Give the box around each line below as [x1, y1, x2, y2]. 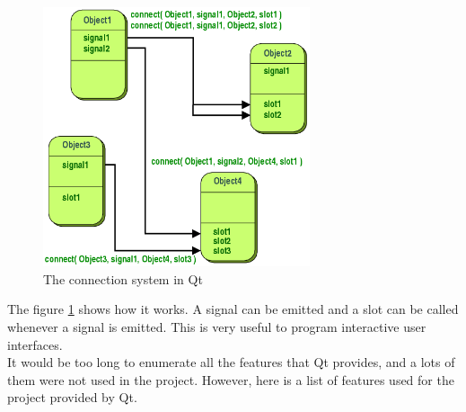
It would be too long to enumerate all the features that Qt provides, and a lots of [7, 353, 455, 372]
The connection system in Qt [43, 269, 203, 288]
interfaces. [7, 335, 63, 354]
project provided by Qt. [7, 388, 137, 407]
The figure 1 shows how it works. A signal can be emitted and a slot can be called [7, 300, 459, 318]
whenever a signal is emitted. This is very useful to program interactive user [7, 317, 426, 336]
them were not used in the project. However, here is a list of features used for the [7, 370, 454, 389]
